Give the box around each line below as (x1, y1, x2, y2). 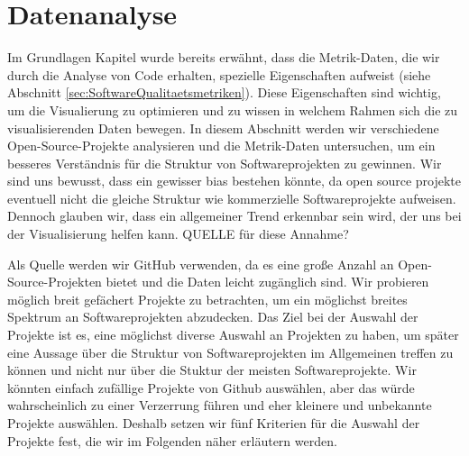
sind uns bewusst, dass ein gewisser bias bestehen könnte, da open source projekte (7, 171, 461, 190)
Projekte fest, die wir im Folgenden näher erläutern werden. (7, 431, 337, 450)
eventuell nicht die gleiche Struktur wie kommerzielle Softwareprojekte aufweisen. (7, 188, 456, 207)
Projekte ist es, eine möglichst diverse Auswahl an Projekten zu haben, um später (7, 325, 459, 344)
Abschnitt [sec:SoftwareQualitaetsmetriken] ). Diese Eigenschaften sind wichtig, (7, 83, 441, 102)
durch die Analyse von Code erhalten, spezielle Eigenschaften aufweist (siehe (7, 65, 431, 84)
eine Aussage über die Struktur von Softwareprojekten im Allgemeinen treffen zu (7, 342, 454, 361)
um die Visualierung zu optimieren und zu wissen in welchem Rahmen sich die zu (7, 100, 458, 119)
